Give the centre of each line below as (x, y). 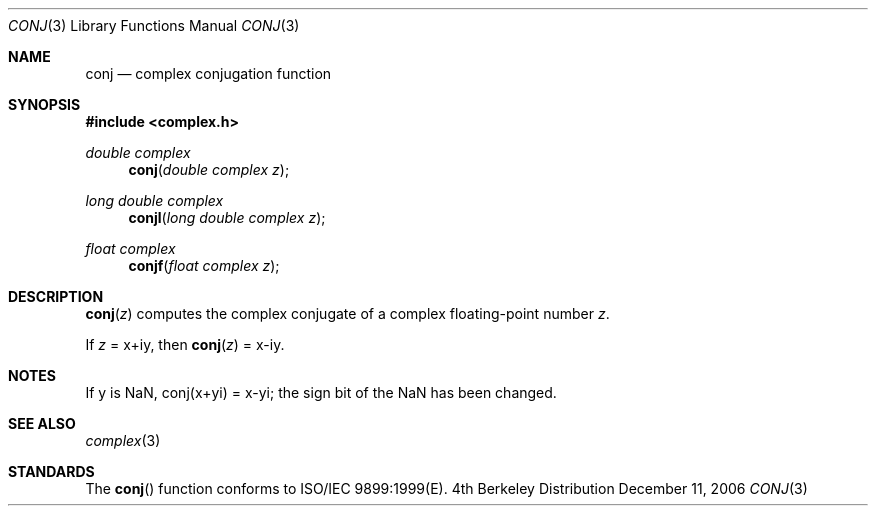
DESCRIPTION (56, 296)
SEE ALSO (42, 423)
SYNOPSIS (44, 104)
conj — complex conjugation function (208, 73)
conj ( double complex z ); (209, 169)
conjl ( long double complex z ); (227, 217)
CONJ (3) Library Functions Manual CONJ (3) (154, 25)
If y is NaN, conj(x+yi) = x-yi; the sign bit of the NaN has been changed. (321, 392)
